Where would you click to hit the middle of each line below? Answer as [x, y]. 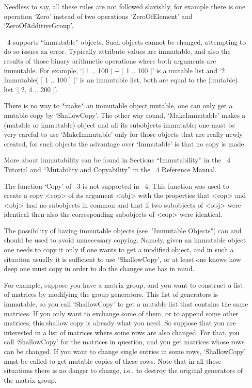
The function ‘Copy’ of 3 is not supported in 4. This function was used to [117, 186]
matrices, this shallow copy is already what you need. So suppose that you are [120, 323]
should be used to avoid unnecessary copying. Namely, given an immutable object [125, 240]
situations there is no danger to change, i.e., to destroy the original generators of [123, 370]
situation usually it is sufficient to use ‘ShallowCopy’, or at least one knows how [123, 259]
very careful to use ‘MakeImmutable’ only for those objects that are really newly [124, 134]
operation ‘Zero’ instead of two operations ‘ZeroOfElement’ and [98, 16]
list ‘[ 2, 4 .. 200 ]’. [31, 89]
